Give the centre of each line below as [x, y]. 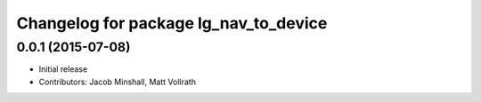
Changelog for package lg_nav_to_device [172, 23]
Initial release [63, 69]
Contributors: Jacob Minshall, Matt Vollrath [117, 82]
